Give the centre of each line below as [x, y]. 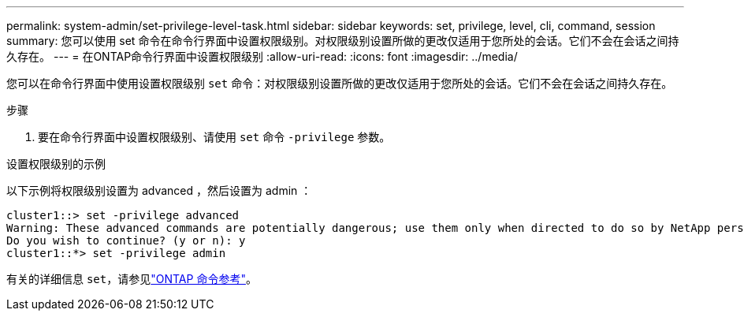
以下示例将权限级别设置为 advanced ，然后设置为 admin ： [159, 190]
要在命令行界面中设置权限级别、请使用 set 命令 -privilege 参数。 [214, 137]
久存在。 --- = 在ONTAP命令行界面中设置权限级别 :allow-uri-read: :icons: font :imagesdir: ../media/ [262, 56]
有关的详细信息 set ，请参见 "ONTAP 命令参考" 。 [132, 279]
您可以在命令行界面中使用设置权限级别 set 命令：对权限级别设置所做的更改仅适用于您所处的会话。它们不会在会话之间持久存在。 [340, 83]
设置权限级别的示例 [56, 164]
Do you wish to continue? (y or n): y [126, 241]
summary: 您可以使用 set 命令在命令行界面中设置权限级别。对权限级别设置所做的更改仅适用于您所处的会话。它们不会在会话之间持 [343, 41]
